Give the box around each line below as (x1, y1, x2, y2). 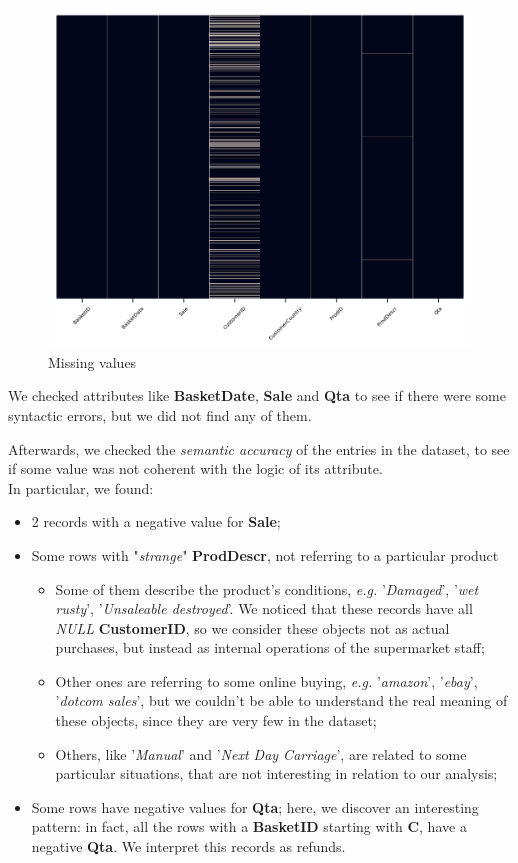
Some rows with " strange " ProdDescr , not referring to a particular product (31, 544, 499, 565)
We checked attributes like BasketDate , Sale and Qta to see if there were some (8, 385, 506, 406)
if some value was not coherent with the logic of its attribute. (8, 458, 383, 479)
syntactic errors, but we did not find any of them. (8, 404, 312, 425)
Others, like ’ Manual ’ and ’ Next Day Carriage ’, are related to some (55, 743, 467, 764)
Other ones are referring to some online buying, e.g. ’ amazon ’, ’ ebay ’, (55, 670, 478, 691)
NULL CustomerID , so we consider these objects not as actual (55, 617, 450, 638)
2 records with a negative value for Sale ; (31, 511, 281, 532)
